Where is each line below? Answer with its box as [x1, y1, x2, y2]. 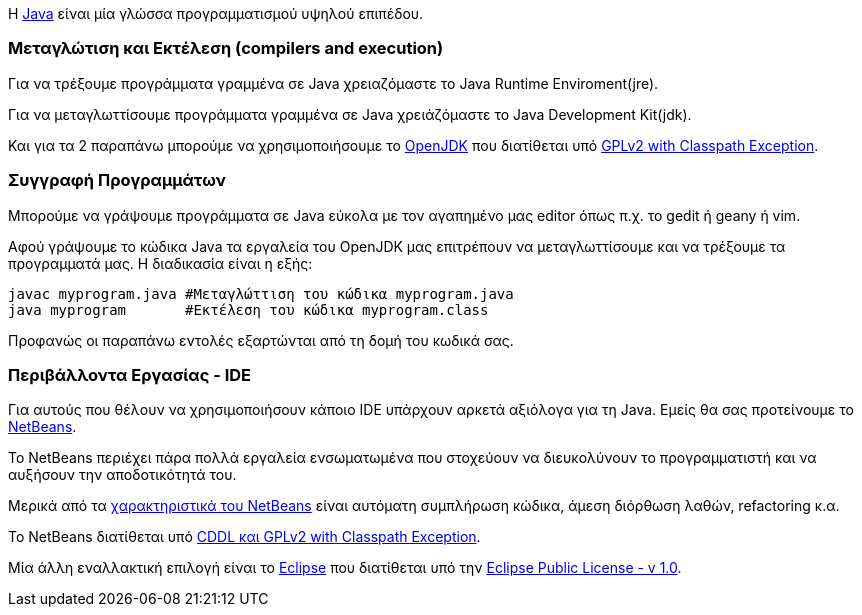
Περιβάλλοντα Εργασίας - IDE [8, 364, 252, 385]
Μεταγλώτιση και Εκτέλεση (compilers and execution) [8, 38, 444, 59]
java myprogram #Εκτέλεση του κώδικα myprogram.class [8, 301, 489, 318]
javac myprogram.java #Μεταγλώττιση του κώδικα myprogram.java [8, 285, 514, 302]
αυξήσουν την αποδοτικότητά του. [8, 466, 237, 484]
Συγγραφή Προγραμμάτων [8, 170, 226, 191]
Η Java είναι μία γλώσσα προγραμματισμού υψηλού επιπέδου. [8, 5, 424, 22]
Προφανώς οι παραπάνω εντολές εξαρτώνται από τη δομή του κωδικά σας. [8, 331, 514, 349]
